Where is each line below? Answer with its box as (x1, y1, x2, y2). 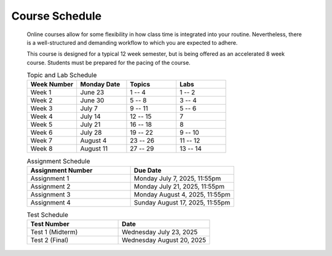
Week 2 (30, 96, 53, 105)
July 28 (80, 129, 102, 137)
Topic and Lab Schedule (26, 71, 97, 80)
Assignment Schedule (26, 157, 90, 165)
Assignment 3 (30, 190, 71, 198)
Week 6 (30, 129, 53, 137)
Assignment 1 (30, 174, 69, 183)
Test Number (30, 220, 70, 228)
